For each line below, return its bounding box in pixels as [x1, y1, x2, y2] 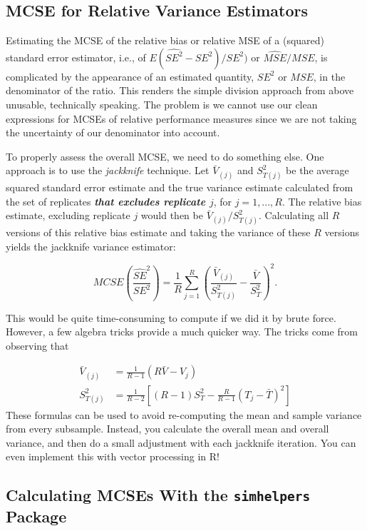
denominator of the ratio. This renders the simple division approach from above [6, 83, 354, 98]
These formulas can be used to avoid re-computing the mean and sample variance [6, 407, 362, 422]
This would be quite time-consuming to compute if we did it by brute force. [6, 310, 336, 325]
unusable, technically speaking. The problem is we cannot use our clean [6, 96, 318, 111]
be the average [286, 163, 349, 178]
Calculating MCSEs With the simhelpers [6, 484, 311, 506]
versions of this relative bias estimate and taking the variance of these [6, 225, 311, 240]
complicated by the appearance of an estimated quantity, [6, 69, 254, 84]
